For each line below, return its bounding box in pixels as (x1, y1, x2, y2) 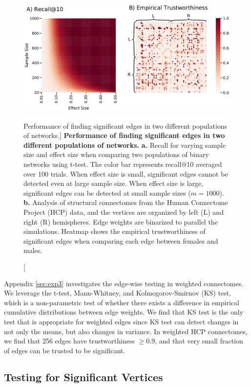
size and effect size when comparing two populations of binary (23, 149, 209, 159)
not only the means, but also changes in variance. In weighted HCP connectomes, (4, 326, 248, 336)
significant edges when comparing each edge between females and (23, 235, 218, 246)
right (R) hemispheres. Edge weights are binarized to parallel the (23, 216, 218, 227)
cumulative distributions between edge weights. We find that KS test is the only (4, 307, 244, 317)
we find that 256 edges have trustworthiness (4, 336, 135, 346)
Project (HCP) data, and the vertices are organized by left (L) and (23, 207, 224, 217)
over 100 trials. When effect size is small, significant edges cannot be (23, 168, 228, 179)
